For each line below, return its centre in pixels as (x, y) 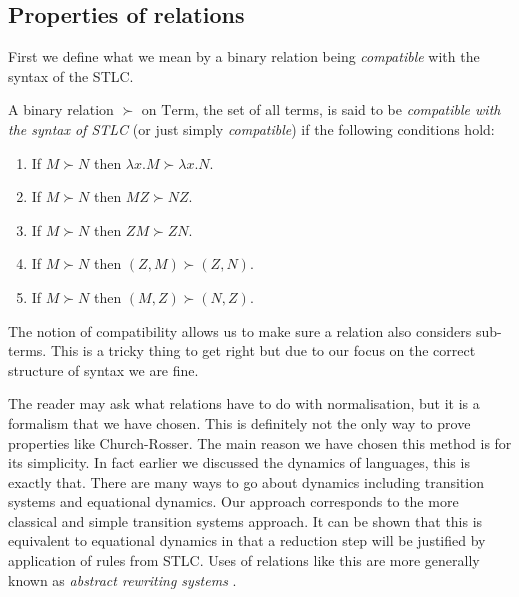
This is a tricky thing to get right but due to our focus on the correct (263, 350)
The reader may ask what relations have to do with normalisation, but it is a (244, 403)
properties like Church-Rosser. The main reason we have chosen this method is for (260, 442)
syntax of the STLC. (71, 75)
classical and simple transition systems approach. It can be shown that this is (245, 520)
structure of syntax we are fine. (103, 369)
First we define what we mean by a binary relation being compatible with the (244, 56)
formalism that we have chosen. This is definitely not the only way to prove (239, 422)
